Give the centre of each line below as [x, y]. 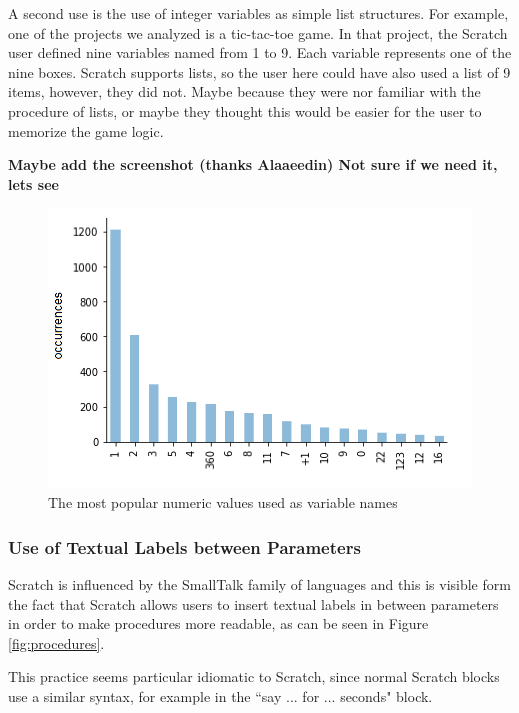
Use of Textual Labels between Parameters [184, 546]
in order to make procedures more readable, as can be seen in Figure [218, 623]
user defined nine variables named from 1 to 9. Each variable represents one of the [260, 52]
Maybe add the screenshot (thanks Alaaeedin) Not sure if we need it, [253, 164]
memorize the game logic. [86, 130]
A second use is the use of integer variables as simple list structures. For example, [258, 13]
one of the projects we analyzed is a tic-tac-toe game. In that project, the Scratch [258, 32]
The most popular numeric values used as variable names [223, 502]
